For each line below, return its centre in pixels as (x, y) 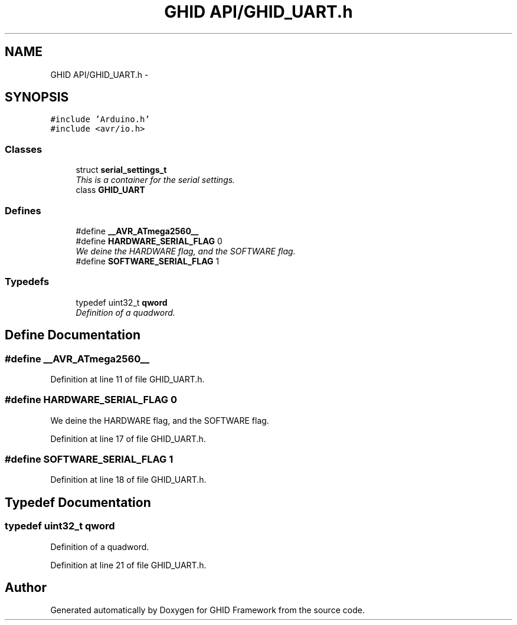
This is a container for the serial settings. (156, 180)
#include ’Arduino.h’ (100, 120)
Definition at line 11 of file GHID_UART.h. (127, 379)
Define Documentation (73, 335)
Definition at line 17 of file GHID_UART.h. (128, 439)
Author (26, 588)
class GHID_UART (110, 190)
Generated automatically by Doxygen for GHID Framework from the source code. (207, 610)
